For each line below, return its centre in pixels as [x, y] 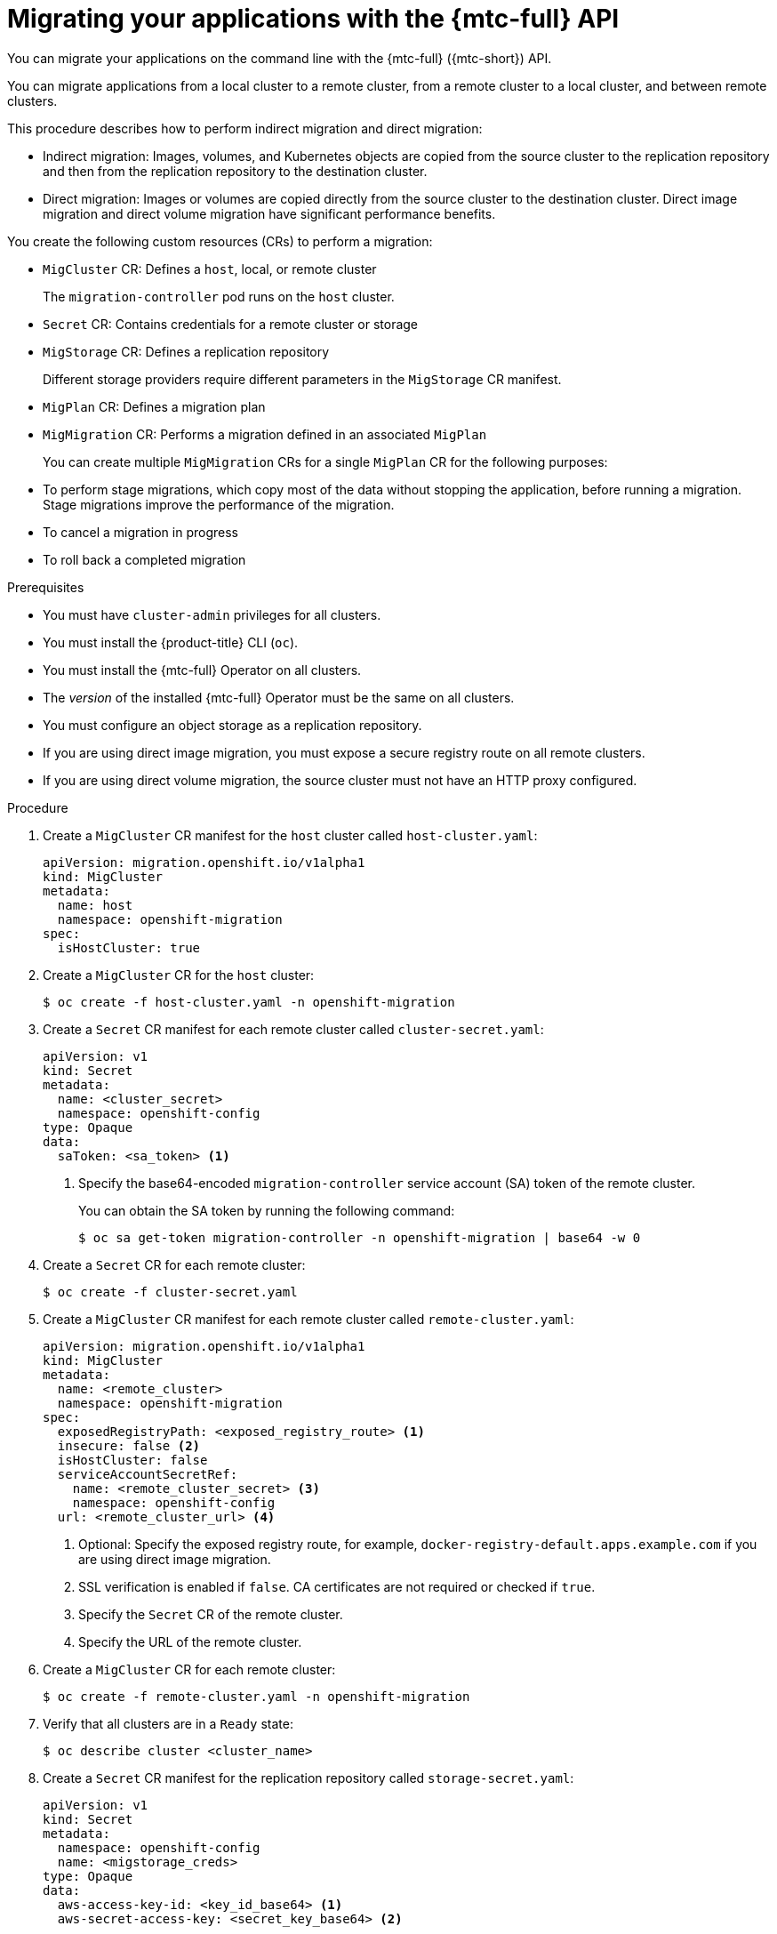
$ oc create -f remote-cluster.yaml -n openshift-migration [256, 1696]
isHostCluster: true [129, 947]
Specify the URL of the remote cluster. [190, 1641]
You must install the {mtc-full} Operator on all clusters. [202, 670]
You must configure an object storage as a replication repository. [232, 725]
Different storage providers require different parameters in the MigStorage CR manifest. [302, 379]
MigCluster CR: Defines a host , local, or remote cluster [210, 269]
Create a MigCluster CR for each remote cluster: [189, 1669]
